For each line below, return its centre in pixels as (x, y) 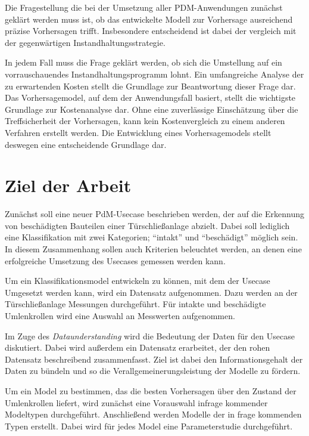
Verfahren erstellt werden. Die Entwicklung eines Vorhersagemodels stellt (138, 132)
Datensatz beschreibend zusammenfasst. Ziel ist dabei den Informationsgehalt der (154, 359)
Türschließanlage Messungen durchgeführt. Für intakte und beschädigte (135, 304)
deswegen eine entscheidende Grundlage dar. (86, 144)
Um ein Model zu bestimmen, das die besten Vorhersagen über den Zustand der (151, 390)
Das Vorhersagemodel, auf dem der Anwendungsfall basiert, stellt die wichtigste (150, 98)
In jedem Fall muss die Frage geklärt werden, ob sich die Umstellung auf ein (143, 62)
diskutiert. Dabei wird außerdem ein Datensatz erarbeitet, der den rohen (138, 347)
